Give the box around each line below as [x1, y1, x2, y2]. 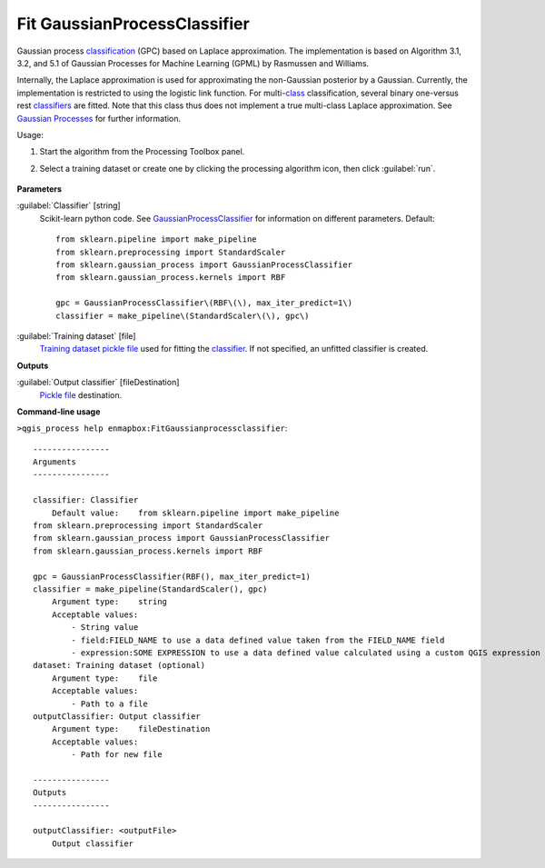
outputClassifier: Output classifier [33, 711, 202, 722]
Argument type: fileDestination [51, 723, 211, 734]
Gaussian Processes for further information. [16, 113, 182, 124]
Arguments [33, 457, 76, 467]
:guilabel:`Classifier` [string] [16, 200, 122, 211]
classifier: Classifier [33, 495, 139, 505]
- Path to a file [71, 698, 149, 709]
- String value [71, 623, 139, 633]
